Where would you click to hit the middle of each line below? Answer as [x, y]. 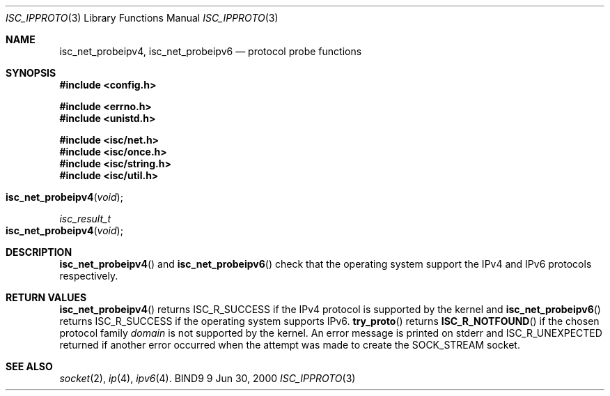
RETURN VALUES [46, 297]
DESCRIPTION [39, 252]
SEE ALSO [29, 366]
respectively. [89, 276]
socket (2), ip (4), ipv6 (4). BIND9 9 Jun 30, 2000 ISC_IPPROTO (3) [208, 378]
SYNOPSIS [31, 73]
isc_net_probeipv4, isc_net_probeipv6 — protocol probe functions [211, 51]
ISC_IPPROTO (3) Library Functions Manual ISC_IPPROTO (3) [142, 18]
